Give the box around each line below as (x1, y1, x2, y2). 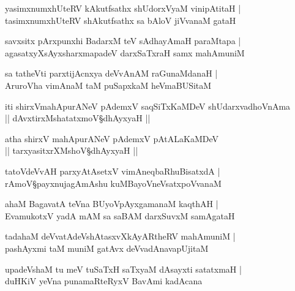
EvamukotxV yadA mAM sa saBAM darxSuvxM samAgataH (5, 209, 235, 222)
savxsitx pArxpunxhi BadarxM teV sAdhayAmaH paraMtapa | (5, 34, 241, 47)
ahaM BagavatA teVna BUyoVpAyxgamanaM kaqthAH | (5, 197, 218, 210)
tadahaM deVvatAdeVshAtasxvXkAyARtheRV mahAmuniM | (5, 230, 236, 243)
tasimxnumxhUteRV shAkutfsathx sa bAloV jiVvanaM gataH (5, 13, 236, 26)
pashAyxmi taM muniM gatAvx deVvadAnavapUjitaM (5, 241, 209, 254)
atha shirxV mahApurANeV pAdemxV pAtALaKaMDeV (5, 132, 219, 145)
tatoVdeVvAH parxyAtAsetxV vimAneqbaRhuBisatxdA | (5, 164, 220, 177)
